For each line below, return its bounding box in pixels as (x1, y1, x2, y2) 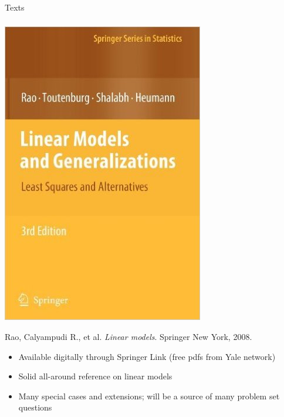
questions (18, 401, 52, 413)
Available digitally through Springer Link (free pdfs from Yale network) (18, 350, 276, 362)
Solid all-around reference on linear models (18, 370, 173, 382)
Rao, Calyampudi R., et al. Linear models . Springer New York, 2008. (5, 331, 252, 343)
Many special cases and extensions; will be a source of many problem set (18, 389, 280, 402)
